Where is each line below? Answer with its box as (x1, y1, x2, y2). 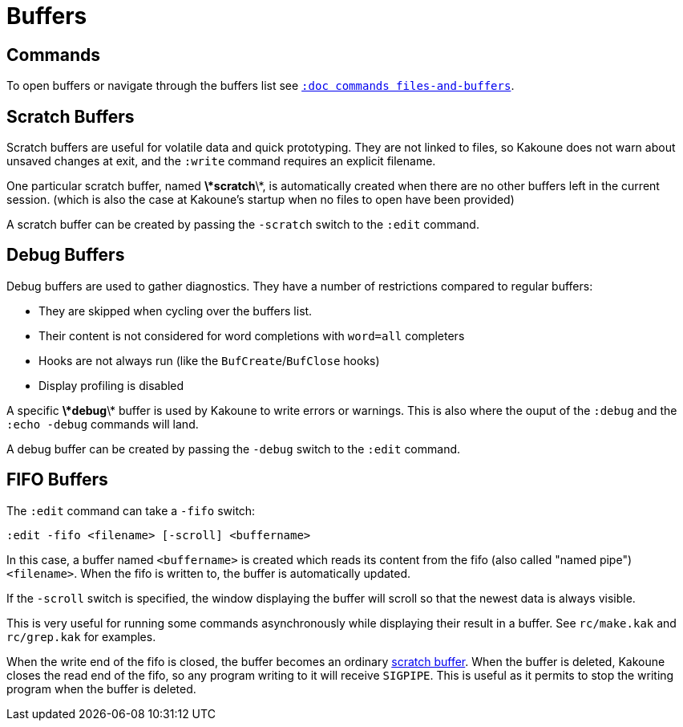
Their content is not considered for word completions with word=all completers (38, 328, 465, 343)
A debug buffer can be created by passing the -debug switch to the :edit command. (6, 441, 461, 456)
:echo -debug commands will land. (6, 416, 199, 431)
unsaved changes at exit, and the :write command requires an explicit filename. (6, 154, 436, 169)
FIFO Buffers (6, 469, 108, 490)
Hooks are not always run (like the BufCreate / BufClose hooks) (38, 353, 380, 368)
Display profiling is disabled (38, 378, 184, 392)
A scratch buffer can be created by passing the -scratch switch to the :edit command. (6, 217, 479, 232)
